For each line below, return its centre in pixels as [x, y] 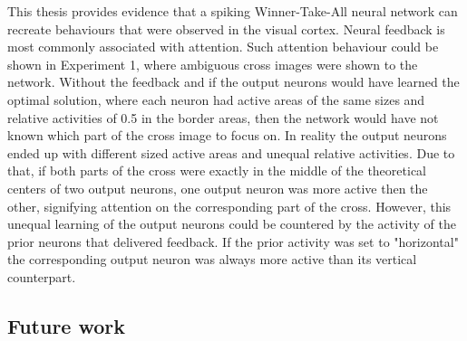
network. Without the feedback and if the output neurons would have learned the [233, 82]
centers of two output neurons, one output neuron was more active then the [218, 188]
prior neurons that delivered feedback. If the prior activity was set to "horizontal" [233, 241]
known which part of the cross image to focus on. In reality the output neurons [227, 135]
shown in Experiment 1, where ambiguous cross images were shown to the [213, 64]
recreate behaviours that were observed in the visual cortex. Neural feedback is [226, 28]
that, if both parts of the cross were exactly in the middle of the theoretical [217, 170]
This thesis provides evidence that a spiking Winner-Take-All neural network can [233, 11]
